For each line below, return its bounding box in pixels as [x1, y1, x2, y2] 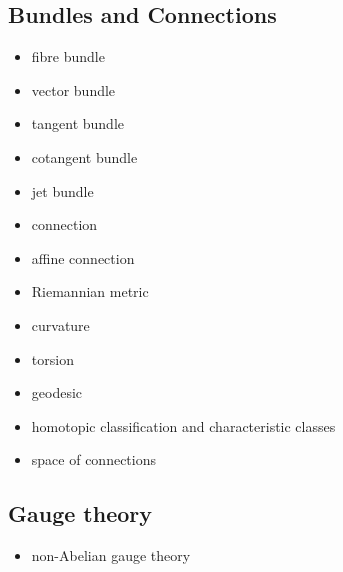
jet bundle [31, 180, 94, 201]
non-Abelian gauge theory [31, 545, 191, 566]
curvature [31, 314, 90, 335]
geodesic [31, 382, 83, 403]
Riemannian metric [31, 281, 149, 302]
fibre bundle [31, 46, 105, 67]
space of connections [31, 449, 156, 470]
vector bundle [31, 79, 116, 100]
